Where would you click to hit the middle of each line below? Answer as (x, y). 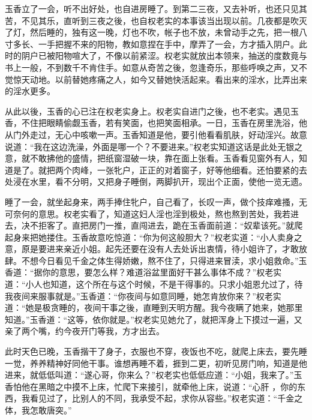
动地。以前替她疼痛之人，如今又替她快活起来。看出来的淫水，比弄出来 (168, 79)
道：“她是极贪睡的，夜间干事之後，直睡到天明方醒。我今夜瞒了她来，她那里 (154, 307)
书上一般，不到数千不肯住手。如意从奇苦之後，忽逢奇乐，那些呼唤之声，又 (152, 67)
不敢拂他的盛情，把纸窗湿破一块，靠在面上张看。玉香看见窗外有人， (164, 158)
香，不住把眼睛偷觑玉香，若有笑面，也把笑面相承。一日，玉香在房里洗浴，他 (156, 123)
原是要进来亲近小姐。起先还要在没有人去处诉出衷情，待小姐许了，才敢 (160, 249)
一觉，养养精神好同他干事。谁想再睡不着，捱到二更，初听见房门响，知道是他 (156, 363)
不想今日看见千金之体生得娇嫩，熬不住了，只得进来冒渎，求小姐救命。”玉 (164, 260)
